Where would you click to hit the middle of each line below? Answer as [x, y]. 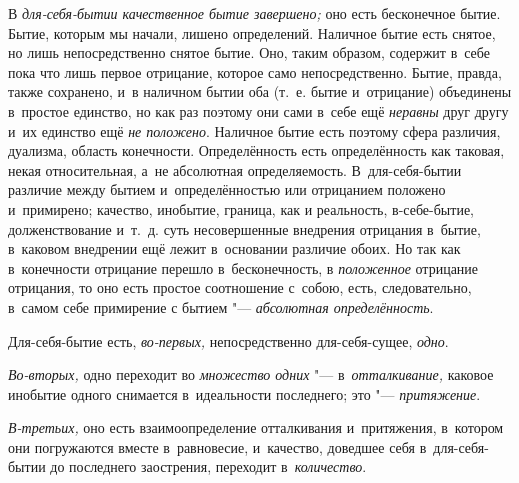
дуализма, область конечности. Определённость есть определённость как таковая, [256, 150]
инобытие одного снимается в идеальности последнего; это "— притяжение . [244, 393]
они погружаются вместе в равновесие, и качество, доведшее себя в [217, 446]
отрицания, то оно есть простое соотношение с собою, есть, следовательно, [240, 287]
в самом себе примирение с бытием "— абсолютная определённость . [221, 306]
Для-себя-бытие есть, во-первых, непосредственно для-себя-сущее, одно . [228, 340]
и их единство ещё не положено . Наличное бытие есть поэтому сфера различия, [254, 130]
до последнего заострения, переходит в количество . [208, 466]
